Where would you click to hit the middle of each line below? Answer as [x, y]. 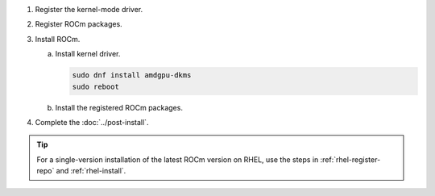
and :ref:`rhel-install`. [91, 171]
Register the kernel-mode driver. [89, 9]
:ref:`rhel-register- [350, 159]
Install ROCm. [58, 39]
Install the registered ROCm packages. [119, 107]
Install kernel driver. [88, 54]
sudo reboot [96, 86]
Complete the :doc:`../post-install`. [92, 122]
